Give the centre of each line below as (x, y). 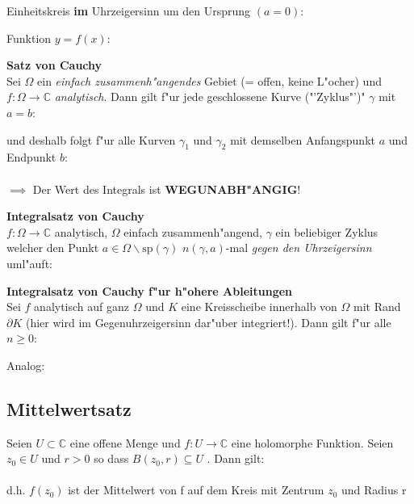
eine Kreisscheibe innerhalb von (259, 307)
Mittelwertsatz (69, 408)
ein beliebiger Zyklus (327, 231)
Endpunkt (31, 157)
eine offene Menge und (125, 442)
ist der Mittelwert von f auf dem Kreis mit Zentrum (196, 490)
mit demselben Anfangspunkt (303, 139)
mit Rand (377, 307)
